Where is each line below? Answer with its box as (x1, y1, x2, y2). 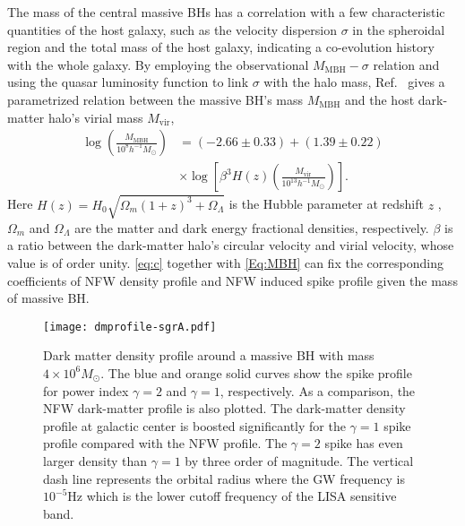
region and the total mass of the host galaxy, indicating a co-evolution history (7, 38, 435, 56)
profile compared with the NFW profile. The (43, 434, 288, 453)
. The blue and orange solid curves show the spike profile (100, 363, 412, 382)
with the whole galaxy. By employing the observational (7, 55, 309, 73)
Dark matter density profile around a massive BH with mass (43, 346, 375, 365)
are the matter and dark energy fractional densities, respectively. (74, 218, 429, 237)
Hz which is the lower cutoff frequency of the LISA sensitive (67, 487, 397, 505)
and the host (345, 90, 415, 108)
